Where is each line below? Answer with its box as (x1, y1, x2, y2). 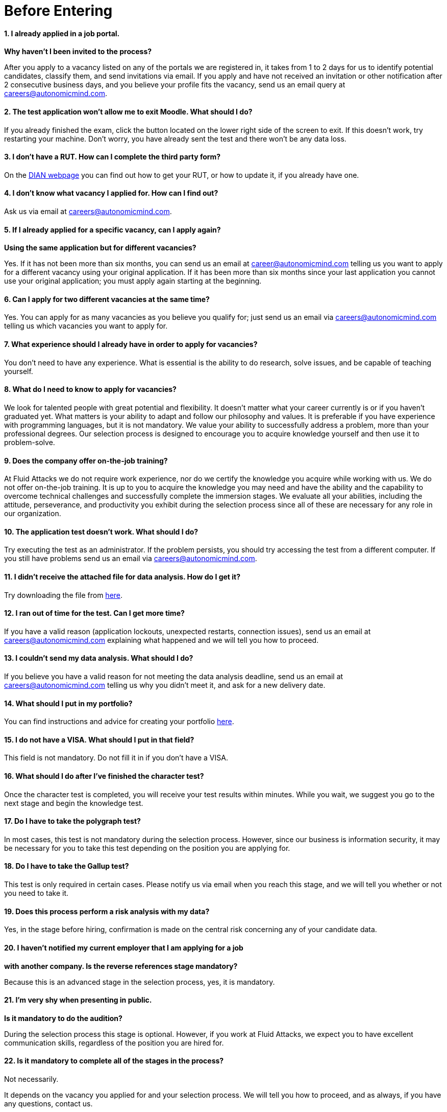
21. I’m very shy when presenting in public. (4, 995, 152, 1005)
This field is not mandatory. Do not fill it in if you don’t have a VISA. (4, 753, 228, 762)
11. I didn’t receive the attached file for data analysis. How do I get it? (4, 572, 241, 581)
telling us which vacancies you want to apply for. (4, 321, 168, 331)
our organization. (4, 509, 61, 518)
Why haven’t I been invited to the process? (4, 47, 152, 56)
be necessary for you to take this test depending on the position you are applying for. (4, 843, 290, 852)
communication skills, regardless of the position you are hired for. (4, 1038, 224, 1047)
